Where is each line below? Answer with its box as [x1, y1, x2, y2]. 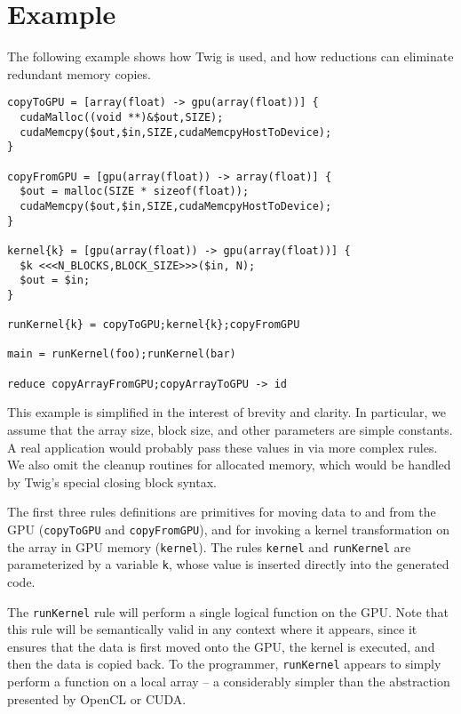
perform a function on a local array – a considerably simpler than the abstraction [7, 672, 450, 691]
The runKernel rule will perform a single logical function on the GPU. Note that [7, 602, 449, 621]
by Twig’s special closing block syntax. [7, 472, 217, 491]
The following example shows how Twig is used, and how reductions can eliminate [7, 47, 454, 66]
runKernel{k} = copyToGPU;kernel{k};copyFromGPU [7, 318, 300, 332]
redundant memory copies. [7, 64, 151, 83]
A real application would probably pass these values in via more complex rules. [7, 437, 438, 456]
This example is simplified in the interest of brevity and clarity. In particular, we [7, 403, 447, 421]
